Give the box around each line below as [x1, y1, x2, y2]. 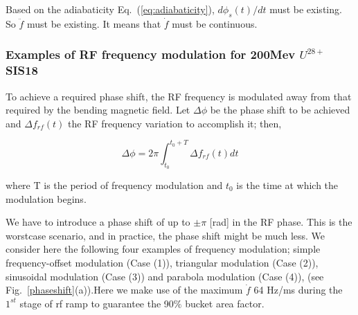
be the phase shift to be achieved [210, 102, 350, 117]
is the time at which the [236, 178, 339, 192]
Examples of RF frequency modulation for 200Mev [6, 46, 296, 63]
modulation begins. [6, 191, 87, 206]
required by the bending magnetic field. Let [6, 102, 190, 117]
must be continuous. [172, 16, 258, 30]
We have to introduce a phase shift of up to [6, 215, 190, 229]
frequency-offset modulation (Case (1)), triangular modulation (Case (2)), [6, 255, 319, 269]
